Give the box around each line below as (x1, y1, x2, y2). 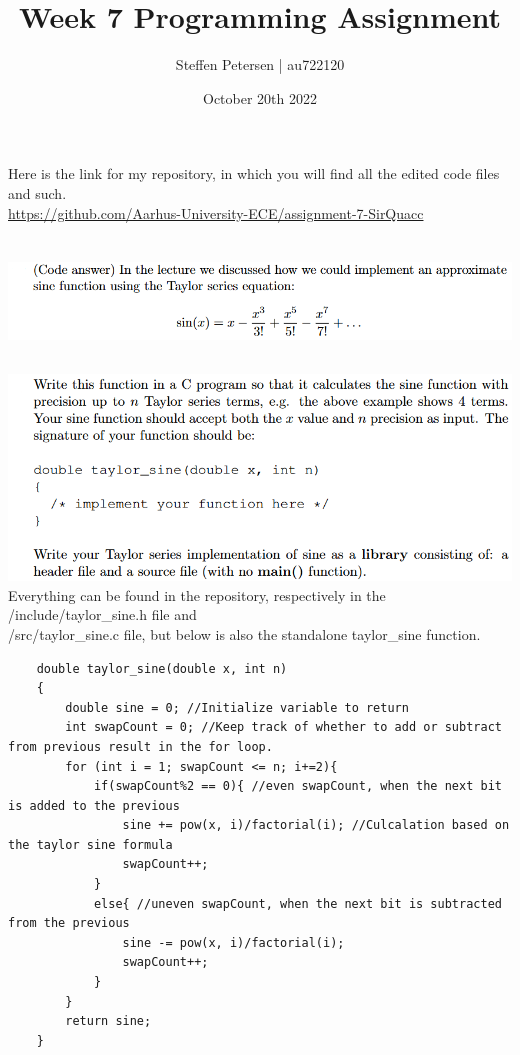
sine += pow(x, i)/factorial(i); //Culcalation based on (122, 818, 510, 833)
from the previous (8, 916, 130, 931)
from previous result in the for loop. (8, 739, 273, 754)
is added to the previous (8, 798, 180, 813)
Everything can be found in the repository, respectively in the (8, 584, 386, 605)
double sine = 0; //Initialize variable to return (65, 700, 409, 715)
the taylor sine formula (8, 837, 173, 852)
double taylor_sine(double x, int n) (36, 661, 288, 676)
